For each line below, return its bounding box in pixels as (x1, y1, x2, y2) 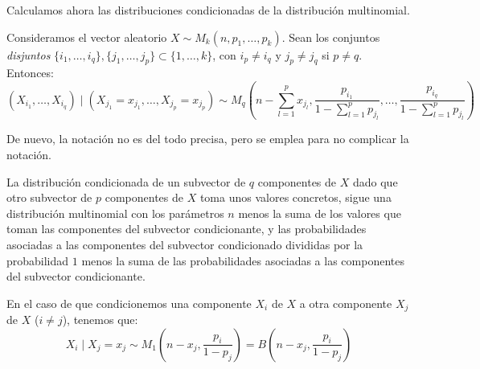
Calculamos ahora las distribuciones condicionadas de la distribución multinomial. (6, 2, 410, 18)
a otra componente (299, 294, 392, 311)
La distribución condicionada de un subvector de (6, 173, 246, 190)
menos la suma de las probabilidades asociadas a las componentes (81, 252, 404, 269)
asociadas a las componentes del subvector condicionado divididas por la (6, 236, 363, 252)
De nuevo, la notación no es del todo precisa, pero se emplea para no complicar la (6, 130, 409, 147)
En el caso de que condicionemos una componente (6, 294, 252, 311)
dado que (352, 173, 398, 190)
